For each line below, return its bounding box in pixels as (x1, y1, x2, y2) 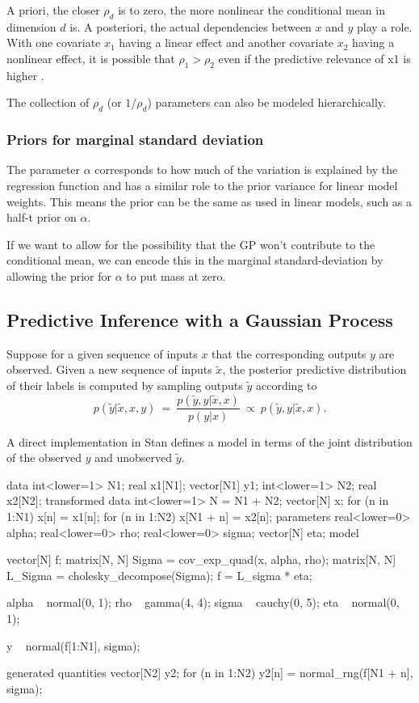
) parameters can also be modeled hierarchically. (147, 94, 386, 111)
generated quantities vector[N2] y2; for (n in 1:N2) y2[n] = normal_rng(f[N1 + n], (6, 664, 413, 681)
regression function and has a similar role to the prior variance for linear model (6, 176, 398, 193)
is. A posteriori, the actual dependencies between (69, 18, 312, 35)
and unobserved (94, 449, 173, 466)
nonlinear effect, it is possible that (6, 49, 175, 66)
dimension (6, 18, 57, 35)
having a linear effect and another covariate (119, 34, 334, 51)
